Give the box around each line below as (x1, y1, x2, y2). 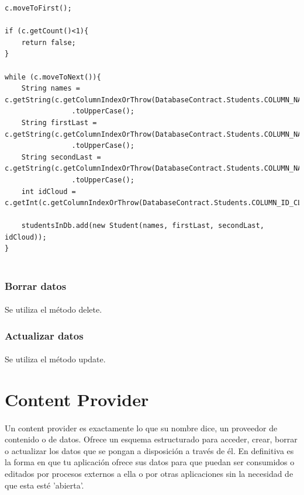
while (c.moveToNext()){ (5, 72, 101, 81)
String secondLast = (21, 153, 101, 161)
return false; (21, 38, 76, 47)
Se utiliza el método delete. (5, 303, 102, 316)
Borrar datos (5, 278, 67, 293)
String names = (21, 84, 80, 93)
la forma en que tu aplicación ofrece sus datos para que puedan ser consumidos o (5, 456, 295, 468)
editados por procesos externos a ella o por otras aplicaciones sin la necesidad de (5, 468, 293, 480)
